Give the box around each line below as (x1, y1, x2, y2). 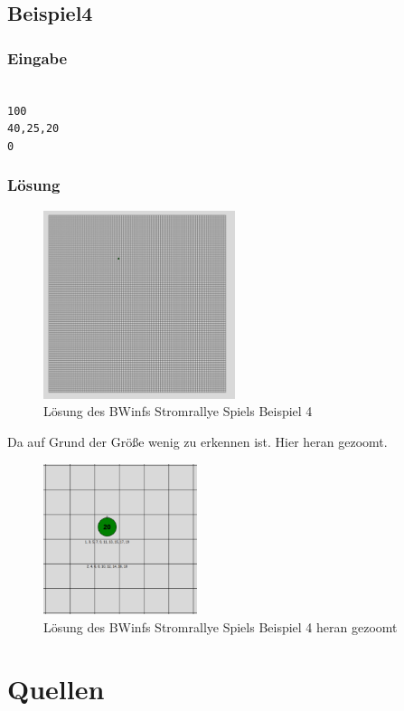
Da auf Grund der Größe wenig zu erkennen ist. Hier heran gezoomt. (7, 432, 388, 451)
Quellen (7, 670, 105, 707)
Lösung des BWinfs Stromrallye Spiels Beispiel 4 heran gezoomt (43, 617, 398, 636)
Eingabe (7, 46, 68, 69)
